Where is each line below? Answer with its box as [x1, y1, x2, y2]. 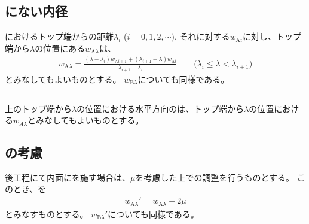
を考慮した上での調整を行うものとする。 [135, 171, 295, 183]
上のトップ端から [5, 102, 72, 114]
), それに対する [171, 30, 230, 43]
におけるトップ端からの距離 [5, 30, 114, 43]
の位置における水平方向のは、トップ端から [77, 102, 244, 114]
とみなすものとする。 [5, 207, 88, 220]
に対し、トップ [243, 30, 302, 43]
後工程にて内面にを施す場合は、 [5, 171, 130, 183]
